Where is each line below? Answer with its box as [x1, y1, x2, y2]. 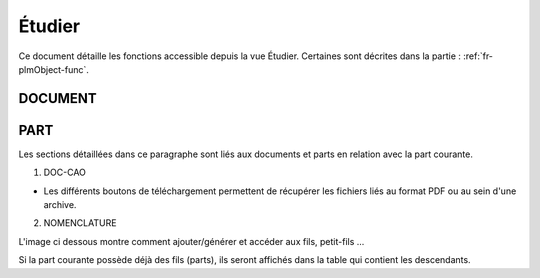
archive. [43, 199, 77, 211]
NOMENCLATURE [43, 217, 117, 229]
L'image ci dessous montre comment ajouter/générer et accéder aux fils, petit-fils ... [18, 235, 365, 247]
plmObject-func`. [18, 63, 90, 75]
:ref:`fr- [463, 50, 494, 62]
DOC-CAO [43, 166, 87, 179]
